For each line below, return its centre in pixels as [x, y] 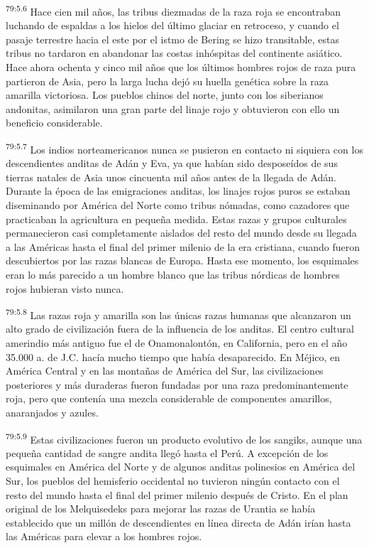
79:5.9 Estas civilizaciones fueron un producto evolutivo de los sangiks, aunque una [184, 438]
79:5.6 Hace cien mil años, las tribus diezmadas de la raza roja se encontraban [174, 10]
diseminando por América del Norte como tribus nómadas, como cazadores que [178, 205]
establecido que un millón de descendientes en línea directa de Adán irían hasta [178, 522]
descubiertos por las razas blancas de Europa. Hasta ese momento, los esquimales [182, 260]
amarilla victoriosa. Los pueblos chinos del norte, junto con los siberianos [165, 95]
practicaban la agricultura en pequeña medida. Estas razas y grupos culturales [176, 219]
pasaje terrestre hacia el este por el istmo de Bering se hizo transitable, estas [172, 39]
